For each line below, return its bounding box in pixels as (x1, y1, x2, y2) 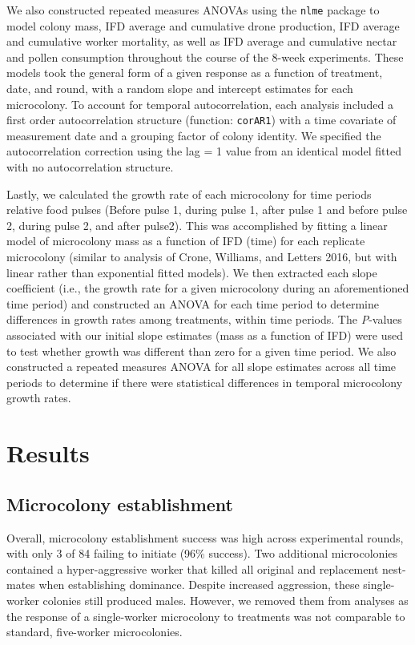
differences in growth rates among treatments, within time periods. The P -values (6, 311, 402, 328)
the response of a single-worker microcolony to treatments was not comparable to (6, 607, 405, 624)
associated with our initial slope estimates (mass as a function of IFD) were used (6, 327, 403, 343)
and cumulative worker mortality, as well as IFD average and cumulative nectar (6, 33, 397, 50)
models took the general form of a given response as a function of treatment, (6, 64, 383, 81)
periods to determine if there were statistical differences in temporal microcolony (6, 373, 403, 390)
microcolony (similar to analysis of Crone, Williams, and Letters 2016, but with (6, 248, 397, 265)
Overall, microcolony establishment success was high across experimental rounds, (6, 529, 404, 546)
